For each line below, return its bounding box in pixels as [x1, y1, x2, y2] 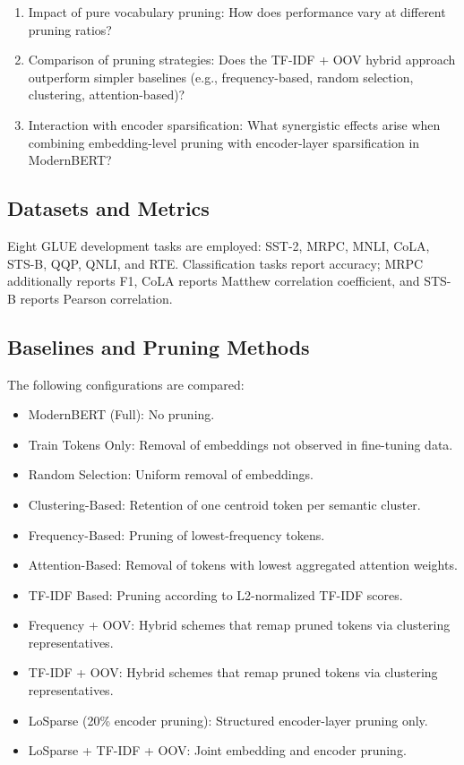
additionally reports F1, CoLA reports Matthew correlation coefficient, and [7, 271, 420, 290]
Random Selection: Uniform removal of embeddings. [28, 465, 314, 484]
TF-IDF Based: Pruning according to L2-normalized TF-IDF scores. [28, 585, 403, 604]
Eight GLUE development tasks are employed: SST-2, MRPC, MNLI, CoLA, [7, 236, 430, 254]
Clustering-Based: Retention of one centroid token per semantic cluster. [28, 494, 421, 513]
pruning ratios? [28, 20, 112, 39]
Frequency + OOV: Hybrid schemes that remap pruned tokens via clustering [28, 615, 451, 634]
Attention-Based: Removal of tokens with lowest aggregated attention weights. [28, 555, 458, 574]
